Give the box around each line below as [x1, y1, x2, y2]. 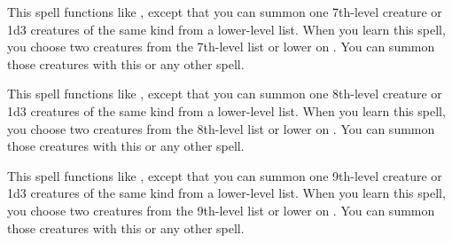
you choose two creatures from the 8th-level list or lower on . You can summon [7, 119, 435, 137]
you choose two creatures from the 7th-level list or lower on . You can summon [7, 37, 435, 56]
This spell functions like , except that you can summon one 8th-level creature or [7, 84, 442, 103]
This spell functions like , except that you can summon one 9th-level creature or [7, 166, 442, 184]
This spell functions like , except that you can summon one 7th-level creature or [7, 3, 442, 20]
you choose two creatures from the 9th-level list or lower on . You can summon [7, 200, 435, 219]
